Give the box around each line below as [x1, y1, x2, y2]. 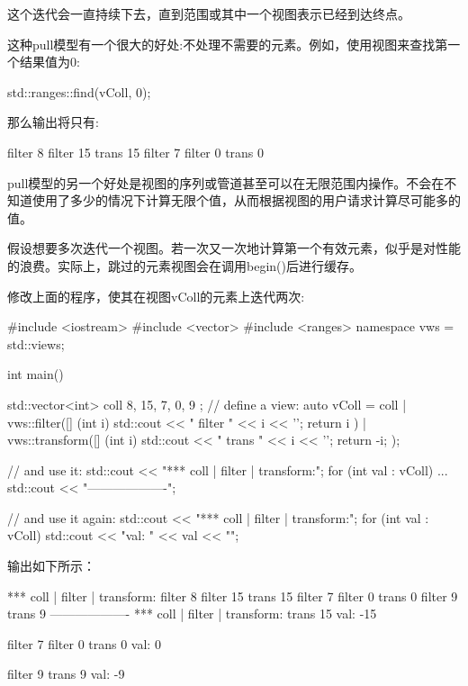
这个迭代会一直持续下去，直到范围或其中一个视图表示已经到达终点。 [7, 5, 410, 23]
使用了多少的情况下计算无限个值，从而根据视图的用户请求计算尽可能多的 [31, 191, 461, 210]
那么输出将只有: [7, 113, 99, 131]
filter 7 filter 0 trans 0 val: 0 [7, 634, 161, 653]
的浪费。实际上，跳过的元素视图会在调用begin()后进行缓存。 [7, 256, 362, 275]
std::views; [7, 334, 65, 353]
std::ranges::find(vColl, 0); [7, 82, 151, 101]
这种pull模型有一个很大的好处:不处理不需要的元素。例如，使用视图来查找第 [7, 34, 448, 53]
